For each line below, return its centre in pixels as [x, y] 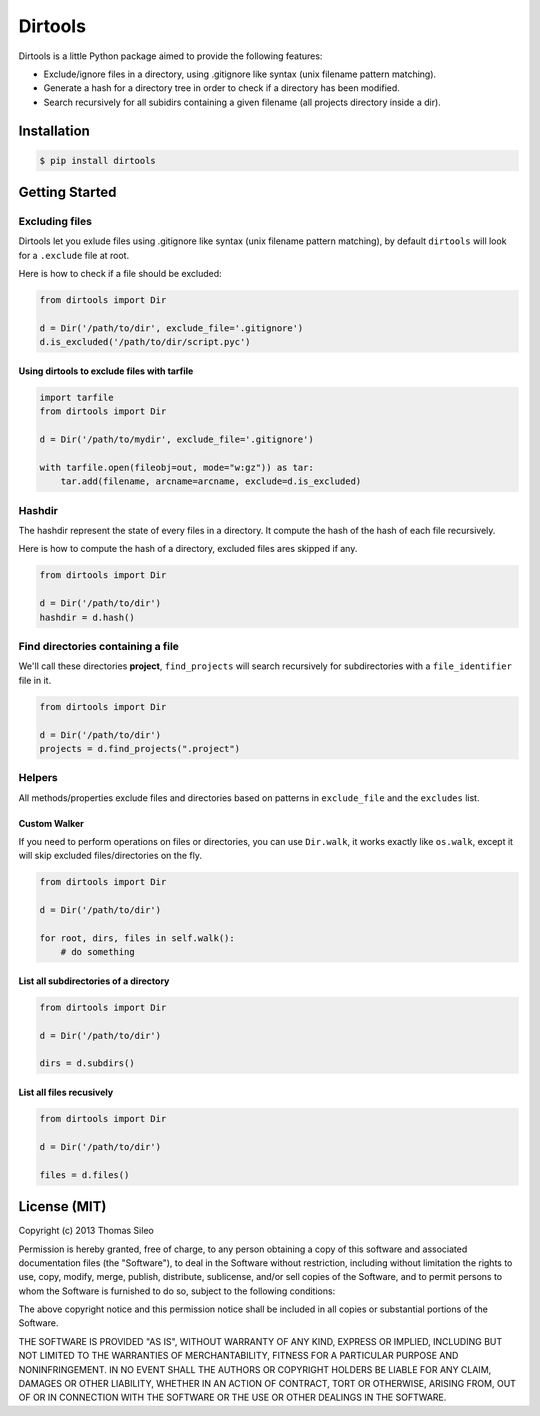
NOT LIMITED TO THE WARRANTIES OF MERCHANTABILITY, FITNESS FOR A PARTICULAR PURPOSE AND [238, 1356]
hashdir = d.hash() [87, 617]
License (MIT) [62, 1206]
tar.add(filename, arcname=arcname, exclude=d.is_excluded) [211, 481]
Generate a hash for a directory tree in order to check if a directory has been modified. [221, 88]
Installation [54, 130]
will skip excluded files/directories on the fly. [110, 856]
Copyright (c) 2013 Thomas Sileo [86, 1231]
